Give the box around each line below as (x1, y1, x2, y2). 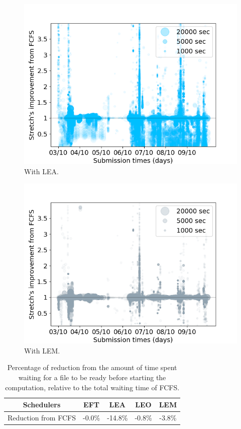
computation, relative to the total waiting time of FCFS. (5, 382, 180, 392)
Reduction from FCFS (8, 412, 76, 422)
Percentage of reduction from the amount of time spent (7, 362, 177, 373)
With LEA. (24, 166, 59, 176)
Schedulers (23, 399, 61, 410)
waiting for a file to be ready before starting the (18, 372, 166, 382)
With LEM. (24, 345, 60, 355)
